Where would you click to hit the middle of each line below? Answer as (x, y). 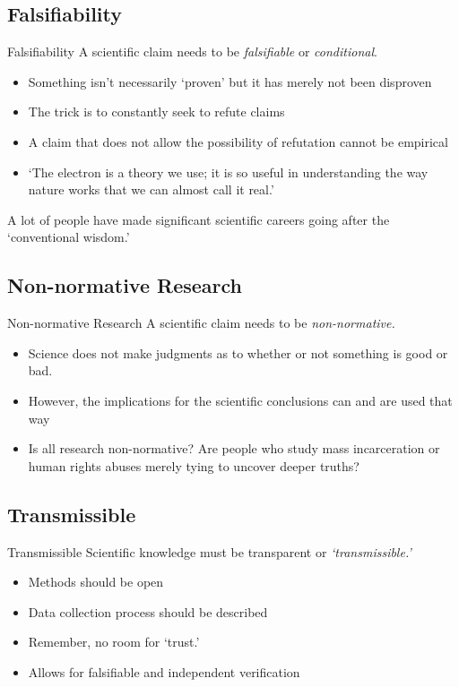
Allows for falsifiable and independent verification (164, 671)
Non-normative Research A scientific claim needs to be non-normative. (201, 323)
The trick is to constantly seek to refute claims (156, 112)
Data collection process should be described (148, 611)
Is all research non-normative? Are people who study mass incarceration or (234, 448)
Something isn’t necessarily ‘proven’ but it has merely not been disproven (230, 81)
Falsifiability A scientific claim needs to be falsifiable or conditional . (192, 52)
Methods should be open (96, 582)
